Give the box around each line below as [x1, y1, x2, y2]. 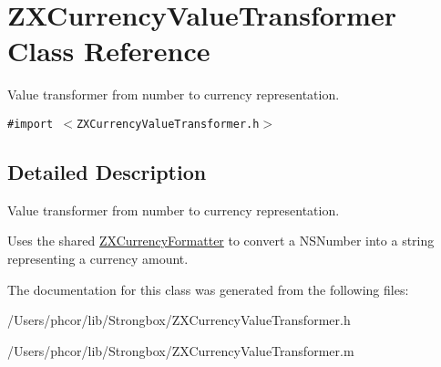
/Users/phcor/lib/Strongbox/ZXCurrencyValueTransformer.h [7, 310, 351, 330]
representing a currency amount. [7, 248, 189, 267]
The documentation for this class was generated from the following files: [7, 279, 409, 299]
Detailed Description [7, 157, 207, 185]
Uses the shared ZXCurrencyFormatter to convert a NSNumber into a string [7, 231, 435, 250]
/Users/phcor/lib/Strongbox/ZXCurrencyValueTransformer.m [7, 341, 354, 360]
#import [7, 117, 54, 131]
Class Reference [7, 32, 210, 69]
